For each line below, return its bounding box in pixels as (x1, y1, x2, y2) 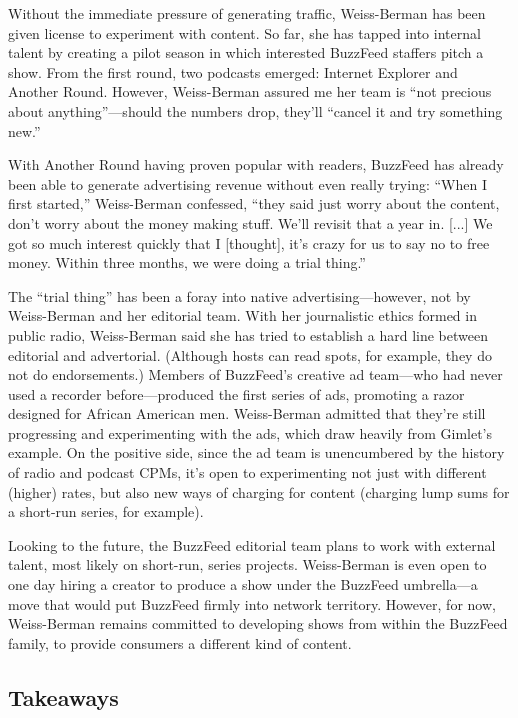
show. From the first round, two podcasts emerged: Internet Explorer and (8, 61, 458, 82)
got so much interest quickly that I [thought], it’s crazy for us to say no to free (8, 232, 490, 253)
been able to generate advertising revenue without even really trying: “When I (8, 173, 487, 194)
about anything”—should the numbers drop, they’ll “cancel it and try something (8, 100, 503, 121)
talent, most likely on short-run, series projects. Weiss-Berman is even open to (8, 554, 487, 575)
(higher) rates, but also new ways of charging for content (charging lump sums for (8, 481, 510, 502)
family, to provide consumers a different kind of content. (8, 632, 352, 653)
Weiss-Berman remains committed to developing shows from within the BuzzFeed (8, 613, 508, 634)
